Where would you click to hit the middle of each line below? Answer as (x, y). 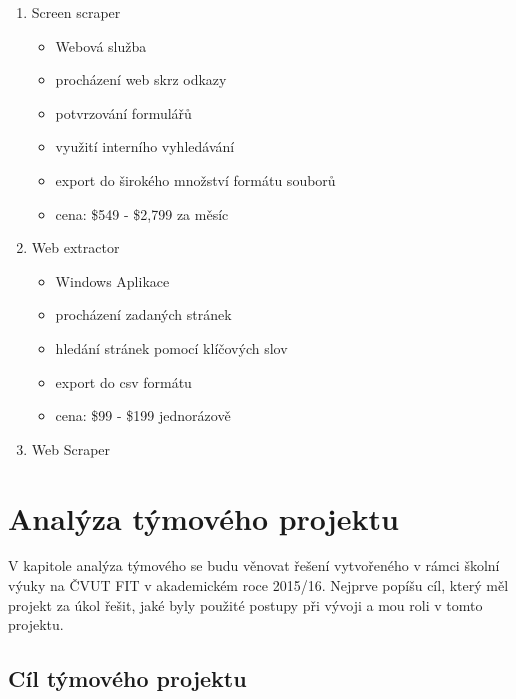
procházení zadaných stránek (143, 314)
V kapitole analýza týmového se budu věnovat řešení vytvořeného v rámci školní (254, 565)
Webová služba (101, 45)
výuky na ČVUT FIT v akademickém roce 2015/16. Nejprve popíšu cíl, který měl (258, 585)
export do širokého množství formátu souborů (195, 179)
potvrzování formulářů (123, 112)
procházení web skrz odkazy (141, 79)
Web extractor (75, 247)
